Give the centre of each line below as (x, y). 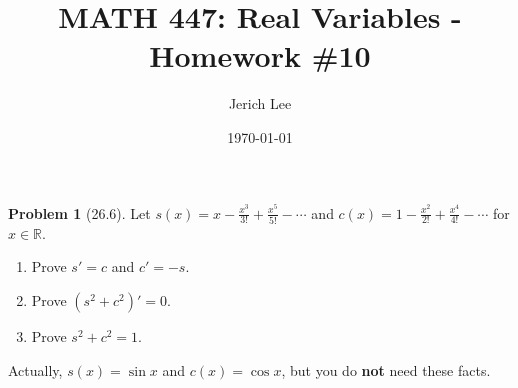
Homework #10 (260, 55)
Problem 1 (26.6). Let (79, 212)
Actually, (35, 369)
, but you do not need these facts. (386, 369)
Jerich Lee (260, 103)
